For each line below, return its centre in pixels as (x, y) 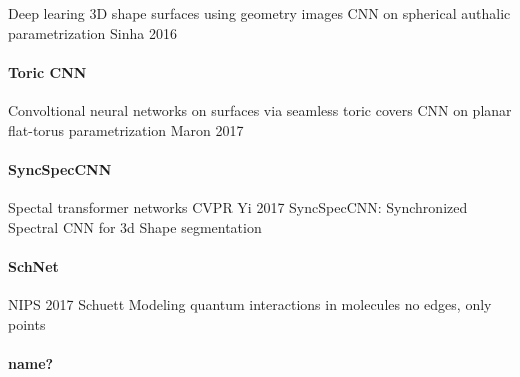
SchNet (33, 265)
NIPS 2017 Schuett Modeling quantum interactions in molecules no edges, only (250, 303)
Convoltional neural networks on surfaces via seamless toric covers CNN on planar (260, 109)
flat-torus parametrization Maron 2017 (126, 129)
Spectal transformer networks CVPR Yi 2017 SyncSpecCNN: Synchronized (238, 206)
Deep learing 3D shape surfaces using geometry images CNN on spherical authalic (259, 13)
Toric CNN (47, 71)
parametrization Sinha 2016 (92, 32)
